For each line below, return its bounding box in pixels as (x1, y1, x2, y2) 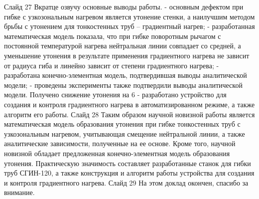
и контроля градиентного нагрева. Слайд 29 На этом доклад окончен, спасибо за (4, 177, 249, 188)
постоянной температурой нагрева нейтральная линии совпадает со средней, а (4, 40, 241, 51)
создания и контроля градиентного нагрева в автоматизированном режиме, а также (4, 99, 255, 109)
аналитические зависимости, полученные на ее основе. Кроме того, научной (4, 138, 236, 149)
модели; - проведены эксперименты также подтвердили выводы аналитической (4, 79, 243, 90)
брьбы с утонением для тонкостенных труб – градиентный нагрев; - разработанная (4, 21, 255, 31)
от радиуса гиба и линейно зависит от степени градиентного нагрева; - (4, 60, 219, 70)
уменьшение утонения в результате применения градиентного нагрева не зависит (4, 50, 250, 60)
